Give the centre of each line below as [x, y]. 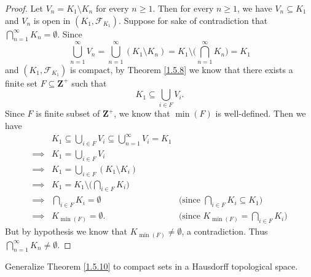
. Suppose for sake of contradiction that [193, 20]
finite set [21, 83]
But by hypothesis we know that [66, 231]
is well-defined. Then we [261, 113]
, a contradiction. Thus [225, 231]
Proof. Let [24, 8]
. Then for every [183, 8]
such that [89, 83]
